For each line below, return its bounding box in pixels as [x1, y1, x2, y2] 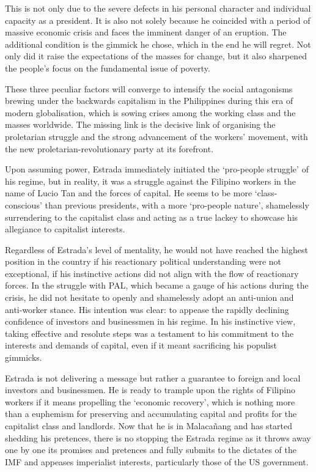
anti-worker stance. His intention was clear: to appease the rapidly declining [5, 303, 289, 315]
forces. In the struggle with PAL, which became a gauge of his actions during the [5, 279, 309, 292]
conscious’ [5, 198, 42, 211]
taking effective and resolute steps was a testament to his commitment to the [5, 326, 294, 339]
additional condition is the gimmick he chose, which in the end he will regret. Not [5, 37, 311, 50]
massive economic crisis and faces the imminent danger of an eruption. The [5, 26, 287, 39]
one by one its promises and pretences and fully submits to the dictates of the [5, 443, 296, 456]
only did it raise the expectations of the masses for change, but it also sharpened [5, 50, 307, 62]
